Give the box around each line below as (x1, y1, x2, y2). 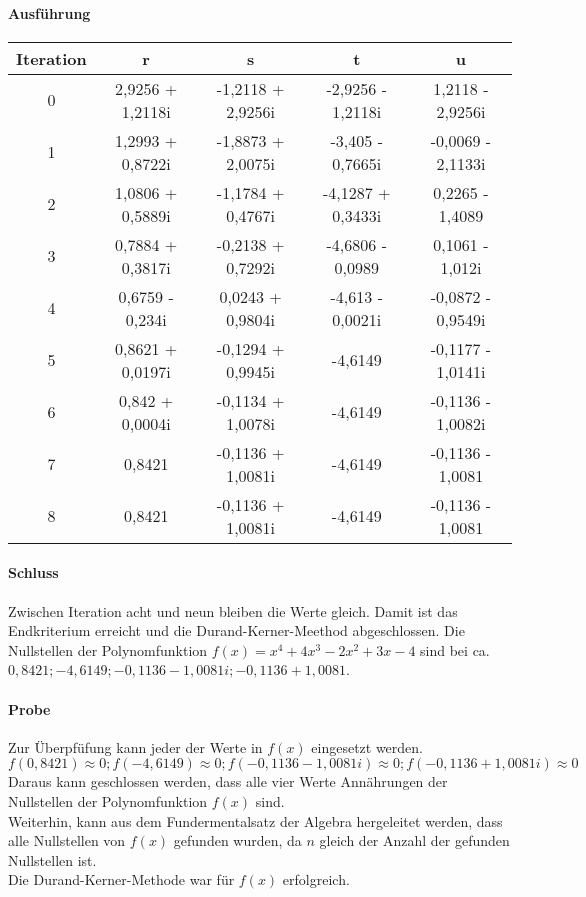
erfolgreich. (282, 869, 350, 890)
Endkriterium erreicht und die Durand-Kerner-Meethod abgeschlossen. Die (8, 620, 465, 641)
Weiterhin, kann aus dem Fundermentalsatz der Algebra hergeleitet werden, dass (8, 810, 503, 831)
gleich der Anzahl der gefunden (319, 830, 510, 851)
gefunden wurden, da (173, 830, 302, 851)
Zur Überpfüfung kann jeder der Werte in (8, 736, 263, 757)
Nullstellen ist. (8, 849, 97, 870)
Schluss (8, 562, 59, 583)
